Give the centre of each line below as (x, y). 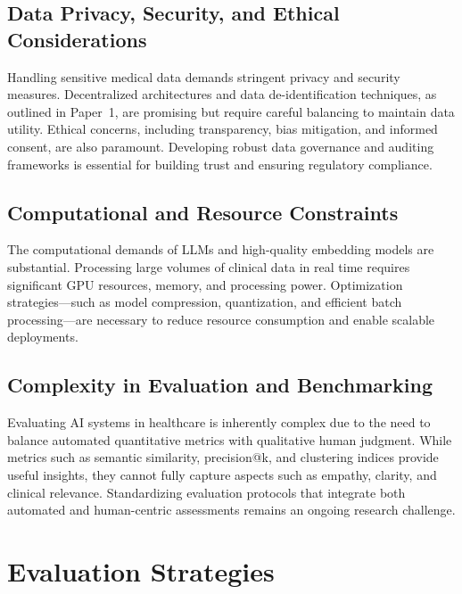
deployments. (43, 337)
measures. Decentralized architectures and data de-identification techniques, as (222, 94)
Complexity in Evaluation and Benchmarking (220, 385)
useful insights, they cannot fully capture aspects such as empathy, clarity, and (222, 474)
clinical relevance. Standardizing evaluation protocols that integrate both (206, 492)
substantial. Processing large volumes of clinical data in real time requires (209, 266)
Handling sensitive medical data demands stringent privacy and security (204, 76)
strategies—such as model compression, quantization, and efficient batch (205, 302)
